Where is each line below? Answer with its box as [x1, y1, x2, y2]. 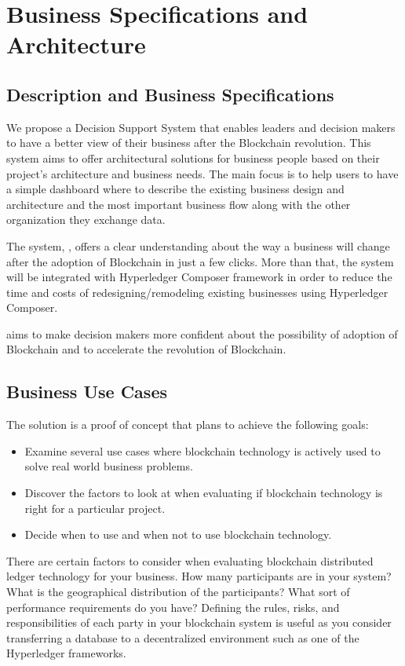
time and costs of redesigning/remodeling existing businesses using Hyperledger [6, 284, 389, 300]
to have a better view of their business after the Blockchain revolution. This [6, 134, 371, 151]
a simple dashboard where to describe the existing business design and [6, 181, 345, 197]
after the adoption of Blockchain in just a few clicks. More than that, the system [6, 253, 394, 269]
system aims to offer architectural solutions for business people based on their [6, 149, 380, 166]
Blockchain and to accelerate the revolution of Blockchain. [6, 341, 286, 357]
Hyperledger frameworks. [6, 645, 126, 661]
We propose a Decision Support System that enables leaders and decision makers [6, 119, 396, 135]
